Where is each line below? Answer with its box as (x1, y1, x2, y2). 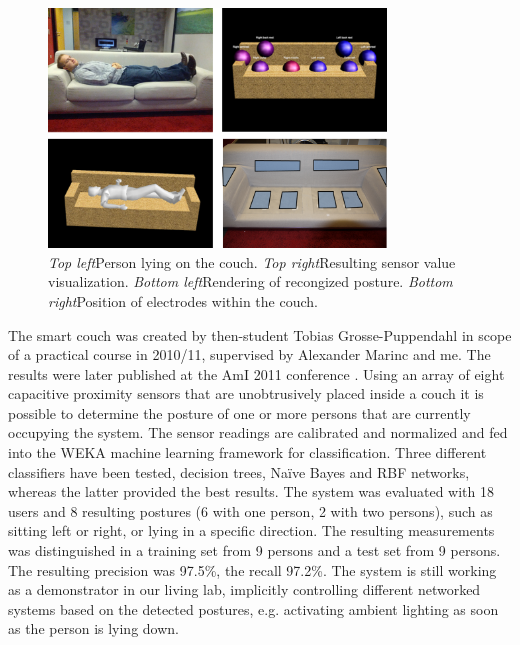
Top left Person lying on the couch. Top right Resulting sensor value (48, 251, 456, 272)
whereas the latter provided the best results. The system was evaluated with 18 (8, 481, 494, 502)
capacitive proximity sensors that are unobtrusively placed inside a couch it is (8, 383, 484, 404)
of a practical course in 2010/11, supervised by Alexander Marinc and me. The (8, 344, 491, 365)
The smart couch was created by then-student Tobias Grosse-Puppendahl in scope (8, 324, 512, 345)
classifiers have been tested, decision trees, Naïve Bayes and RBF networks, (8, 461, 470, 482)
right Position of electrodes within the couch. (48, 290, 318, 311)
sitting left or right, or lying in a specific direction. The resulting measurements (8, 520, 495, 541)
